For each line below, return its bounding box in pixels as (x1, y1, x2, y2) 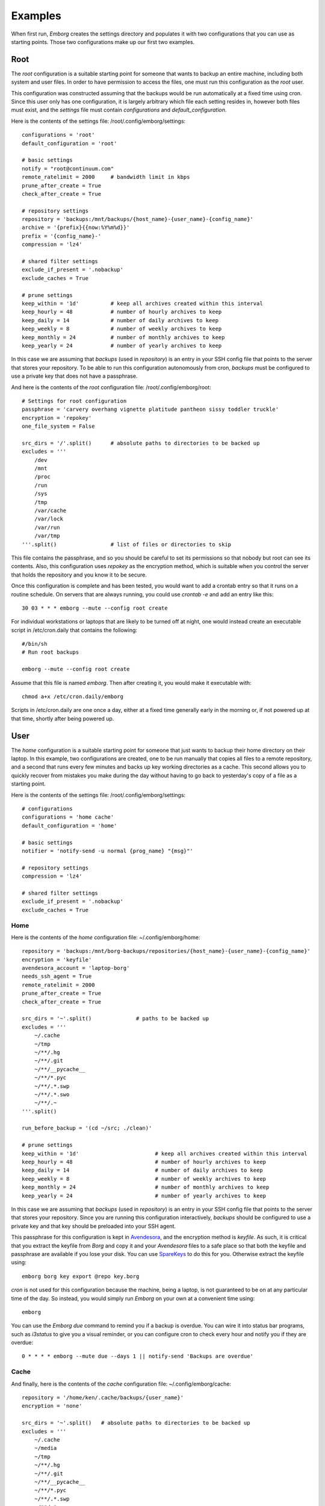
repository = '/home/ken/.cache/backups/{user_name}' (22, 1394, 184, 1401)
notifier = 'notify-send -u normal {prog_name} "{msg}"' (22, 848, 194, 854)
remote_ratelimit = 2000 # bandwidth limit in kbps (22, 173, 190, 181)
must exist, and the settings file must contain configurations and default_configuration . (11, 106, 227, 114)
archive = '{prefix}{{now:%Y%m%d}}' (22, 224, 130, 231)
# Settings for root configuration (22, 398, 127, 404)
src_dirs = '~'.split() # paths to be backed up (22, 1015, 209, 1022)
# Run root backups (22, 649, 79, 656)
